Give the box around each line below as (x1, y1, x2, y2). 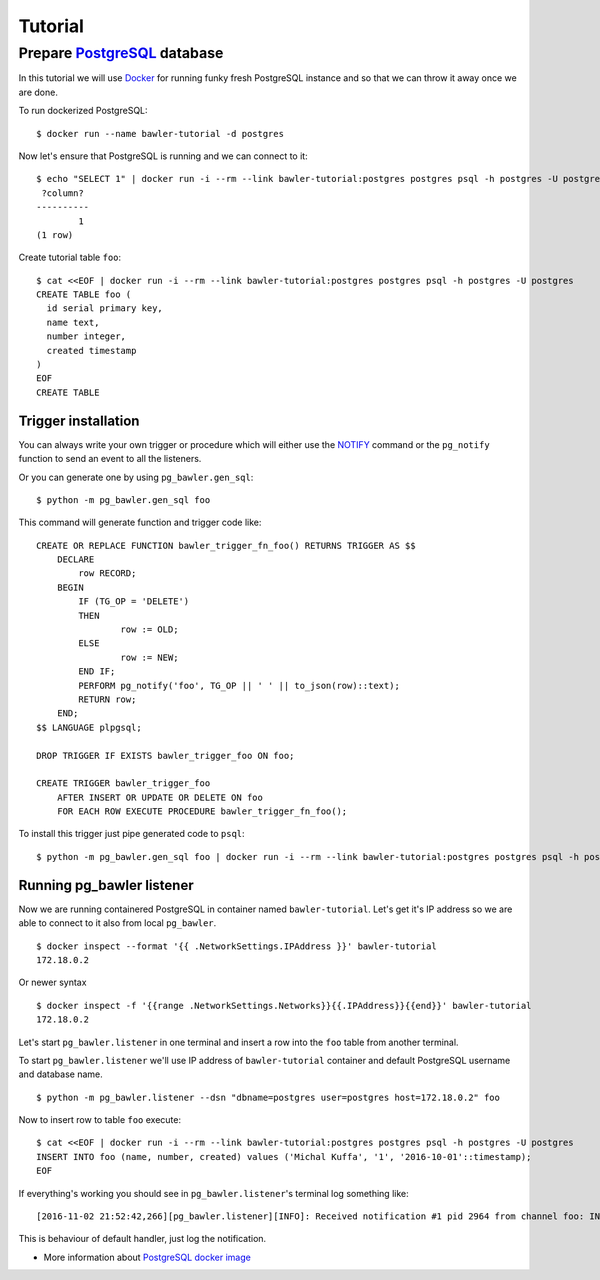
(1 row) (36, 229, 74, 240)
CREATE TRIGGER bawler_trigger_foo (36, 778, 211, 789)
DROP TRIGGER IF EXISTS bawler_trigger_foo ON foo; (36, 750, 295, 761)
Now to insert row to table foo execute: (18, 1114, 182, 1126)
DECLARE (56, 554, 95, 565)
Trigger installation (18, 412, 140, 429)
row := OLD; (120, 624, 179, 635)
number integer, (46, 331, 127, 342)
